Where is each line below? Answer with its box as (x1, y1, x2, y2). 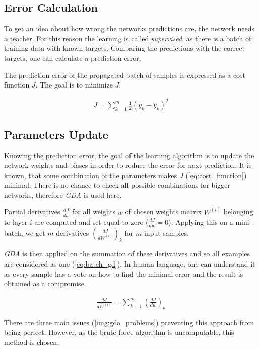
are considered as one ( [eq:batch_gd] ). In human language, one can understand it (4, 258, 255, 269)
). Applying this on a (168, 216, 233, 227)
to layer (4, 216, 28, 227)
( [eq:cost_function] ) (185, 169, 247, 180)
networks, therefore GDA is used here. (4, 189, 122, 200)
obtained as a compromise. (4, 278, 86, 289)
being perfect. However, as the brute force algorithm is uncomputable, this (4, 327, 234, 337)
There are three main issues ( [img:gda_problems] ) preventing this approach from (4, 317, 254, 327)
